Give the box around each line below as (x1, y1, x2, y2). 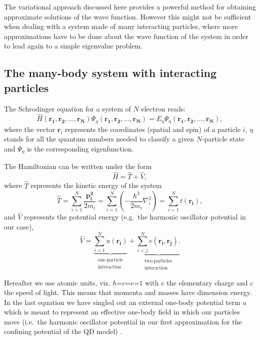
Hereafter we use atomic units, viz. (4, 277, 110, 287)
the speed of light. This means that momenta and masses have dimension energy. (4, 287, 252, 297)
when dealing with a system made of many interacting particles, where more (4, 21, 238, 31)
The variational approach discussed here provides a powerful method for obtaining (4, 1, 256, 11)
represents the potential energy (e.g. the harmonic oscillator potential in (24, 211, 246, 222)
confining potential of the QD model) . (4, 326, 122, 336)
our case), (4, 221, 34, 231)
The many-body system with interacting (4, 65, 217, 80)
